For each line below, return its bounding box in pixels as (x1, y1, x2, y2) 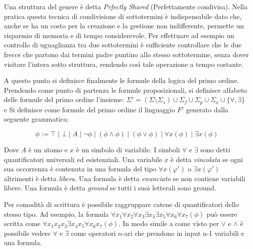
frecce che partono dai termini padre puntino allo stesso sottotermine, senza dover (4, 49, 249, 59)
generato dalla (186, 104, 229, 114)
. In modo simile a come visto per (118, 218, 219, 228)
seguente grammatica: (4, 114, 69, 124)
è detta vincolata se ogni (170, 154, 243, 164)
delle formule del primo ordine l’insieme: (4, 94, 124, 104)
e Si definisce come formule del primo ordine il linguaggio (4, 104, 175, 114)
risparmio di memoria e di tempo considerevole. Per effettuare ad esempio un (4, 30, 234, 40)
